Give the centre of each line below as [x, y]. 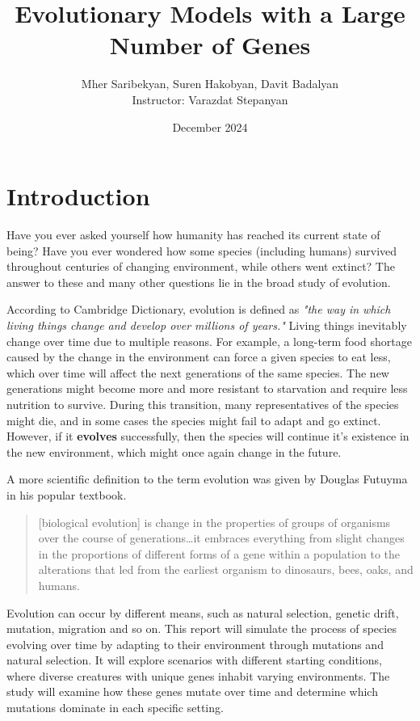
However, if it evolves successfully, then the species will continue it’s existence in [208, 436]
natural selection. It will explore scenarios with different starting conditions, [194, 660]
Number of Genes [210, 45]
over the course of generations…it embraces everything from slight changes [221, 538]
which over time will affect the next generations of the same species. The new [198, 372]
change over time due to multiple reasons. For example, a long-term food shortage [209, 341]
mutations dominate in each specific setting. [115, 708]
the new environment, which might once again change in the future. [174, 451]
